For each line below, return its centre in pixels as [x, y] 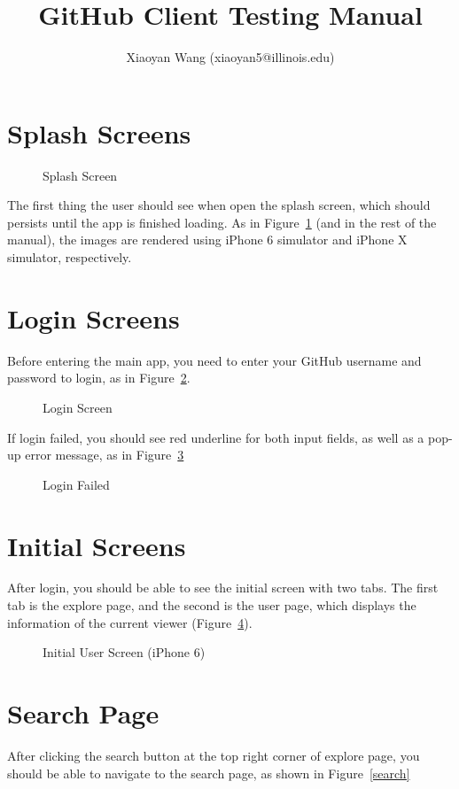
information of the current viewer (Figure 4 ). [130, 622]
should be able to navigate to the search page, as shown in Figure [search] [209, 773]
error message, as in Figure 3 [105, 455]
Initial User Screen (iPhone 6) [124, 652]
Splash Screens [99, 132]
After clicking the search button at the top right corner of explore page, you [214, 755]
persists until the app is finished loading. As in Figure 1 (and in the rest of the [222, 222]
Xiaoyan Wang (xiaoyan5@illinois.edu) [230, 57]
